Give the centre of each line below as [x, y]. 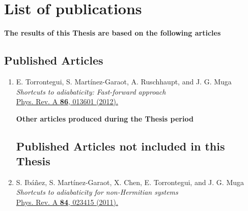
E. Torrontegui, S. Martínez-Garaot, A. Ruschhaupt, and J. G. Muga [124, 81]
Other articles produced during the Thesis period [105, 118]
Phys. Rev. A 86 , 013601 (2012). [67, 101]
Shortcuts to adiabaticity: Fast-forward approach [91, 91]
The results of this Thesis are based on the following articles [113, 33]
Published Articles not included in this [120, 146]
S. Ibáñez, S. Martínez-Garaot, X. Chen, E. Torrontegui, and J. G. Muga [130, 182]
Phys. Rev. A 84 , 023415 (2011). [67, 202]
